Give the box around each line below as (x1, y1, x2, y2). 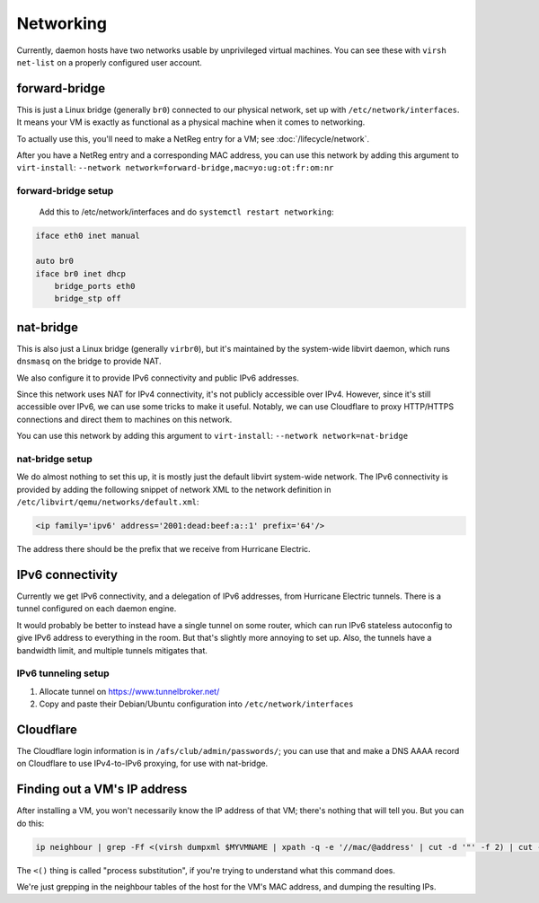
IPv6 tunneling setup (16, 667, 110, 679)
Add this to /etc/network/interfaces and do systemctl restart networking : (39, 206, 334, 217)
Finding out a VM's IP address (16, 782, 188, 797)
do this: (16, 818, 45, 828)
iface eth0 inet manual (35, 231, 141, 241)
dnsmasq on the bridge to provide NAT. (16, 355, 162, 367)
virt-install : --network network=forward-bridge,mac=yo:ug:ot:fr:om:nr (16, 162, 334, 173)
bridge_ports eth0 (54, 281, 136, 291)
